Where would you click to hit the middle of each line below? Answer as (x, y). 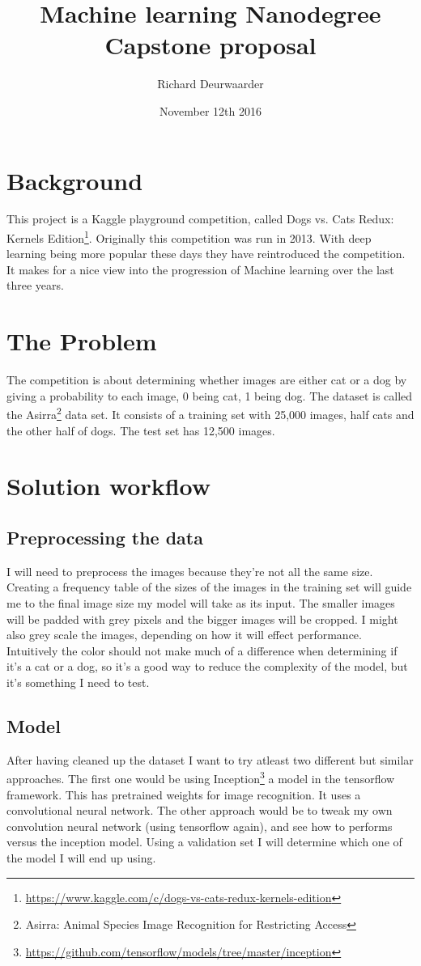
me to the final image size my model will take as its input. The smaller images (201, 602)
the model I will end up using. (81, 857)
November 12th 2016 (210, 110)
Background (75, 180)
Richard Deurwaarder (210, 84)
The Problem (82, 341)
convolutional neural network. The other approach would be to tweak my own (200, 810)
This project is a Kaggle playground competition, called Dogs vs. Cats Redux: (200, 219)
